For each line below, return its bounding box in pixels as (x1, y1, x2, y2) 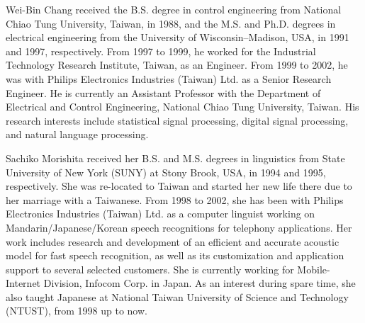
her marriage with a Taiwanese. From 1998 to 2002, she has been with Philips (6, 192, 344, 207)
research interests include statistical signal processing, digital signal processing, (6, 113, 349, 127)
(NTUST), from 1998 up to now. (6, 303, 147, 318)
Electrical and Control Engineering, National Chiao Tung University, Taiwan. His (6, 99, 359, 114)
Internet (6, 276, 41, 290)
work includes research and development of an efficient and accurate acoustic (6, 234, 339, 249)
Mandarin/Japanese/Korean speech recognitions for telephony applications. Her (6, 220, 352, 234)
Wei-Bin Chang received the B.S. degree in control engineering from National (6, 2, 342, 16)
